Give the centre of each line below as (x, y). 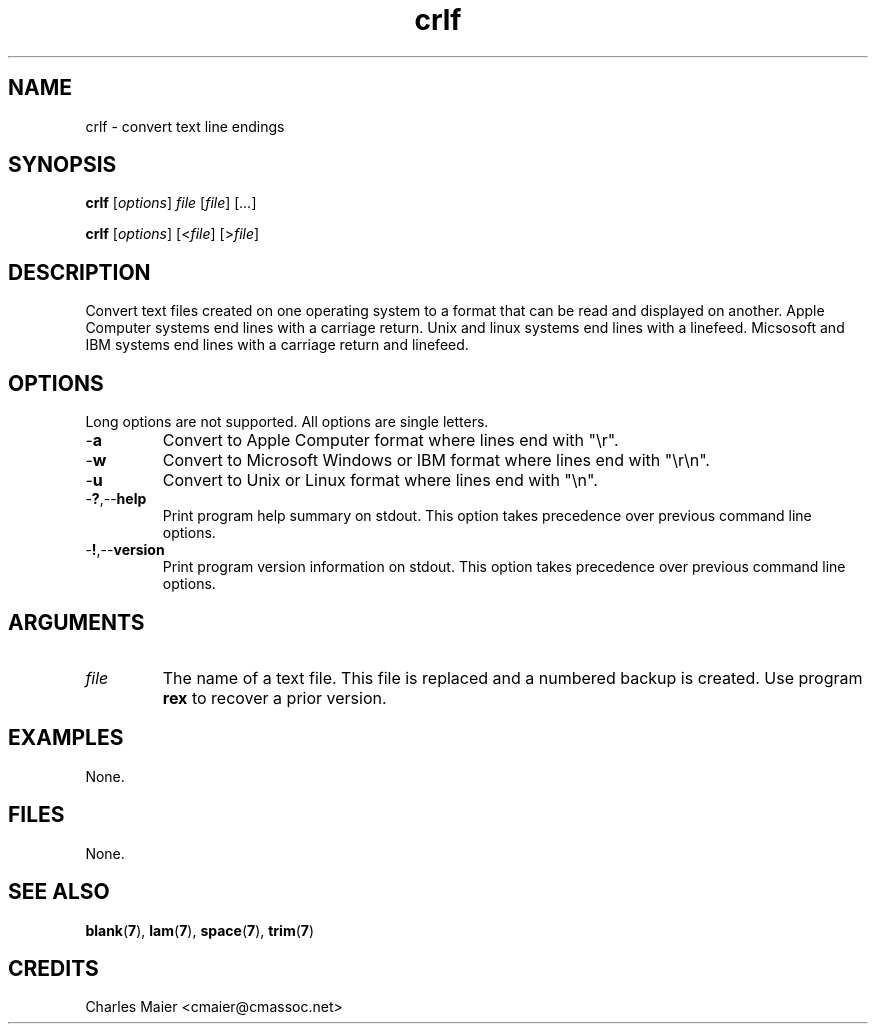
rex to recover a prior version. (274, 697)
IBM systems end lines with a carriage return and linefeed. (277, 345)
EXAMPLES (66, 738)
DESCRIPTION (79, 272)
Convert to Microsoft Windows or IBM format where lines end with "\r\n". (436, 460)
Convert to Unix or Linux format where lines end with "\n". (380, 480)
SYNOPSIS (62, 165)
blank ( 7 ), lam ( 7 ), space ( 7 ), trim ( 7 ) (200, 930)
